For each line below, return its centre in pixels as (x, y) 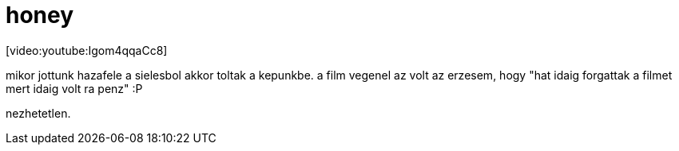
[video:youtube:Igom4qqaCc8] (87, 50)
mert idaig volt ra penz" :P (74, 88)
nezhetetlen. (38, 113)
